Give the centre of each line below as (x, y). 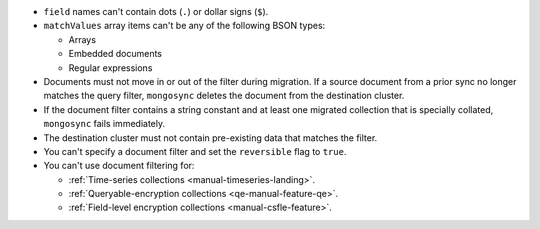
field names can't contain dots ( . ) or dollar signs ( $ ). (156, 11)
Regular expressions (110, 67)
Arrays (82, 39)
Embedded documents (115, 54)
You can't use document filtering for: (119, 166)
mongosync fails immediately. (104, 124)
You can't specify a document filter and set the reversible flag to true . (195, 151)
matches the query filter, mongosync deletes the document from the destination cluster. (224, 96)
